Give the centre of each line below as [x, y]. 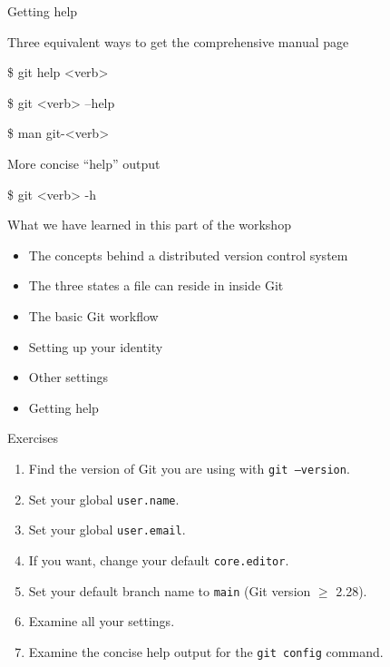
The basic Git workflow [93, 315]
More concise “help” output [84, 163]
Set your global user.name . [104, 499]
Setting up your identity [96, 346]
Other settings [68, 377]
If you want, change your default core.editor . [159, 559]
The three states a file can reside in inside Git [156, 285]
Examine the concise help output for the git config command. [206, 651]
